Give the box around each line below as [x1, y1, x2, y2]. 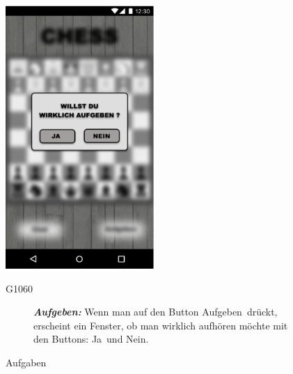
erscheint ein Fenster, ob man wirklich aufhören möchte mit [33, 318, 288, 332]
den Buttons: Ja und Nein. [33, 332, 149, 346]
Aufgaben [6, 354, 47, 369]
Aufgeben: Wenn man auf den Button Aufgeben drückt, [33, 304, 278, 319]
